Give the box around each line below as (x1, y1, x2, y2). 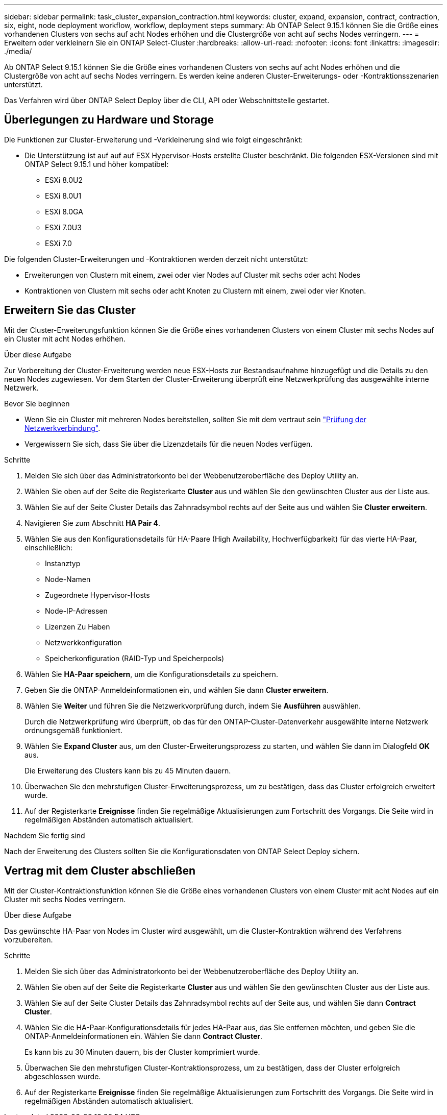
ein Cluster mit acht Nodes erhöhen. (4, 334, 126, 343)
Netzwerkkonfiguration (45, 638, 122, 647)
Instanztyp (45, 559, 81, 568)
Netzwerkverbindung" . (24, 423, 101, 432)
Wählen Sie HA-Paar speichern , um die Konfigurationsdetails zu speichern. (24, 669, 278, 678)
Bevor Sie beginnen (4, 399, 70, 408)
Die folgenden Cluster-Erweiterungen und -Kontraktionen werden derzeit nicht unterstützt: (4, 254, 308, 263)
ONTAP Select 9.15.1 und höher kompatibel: (24, 159, 169, 168)
